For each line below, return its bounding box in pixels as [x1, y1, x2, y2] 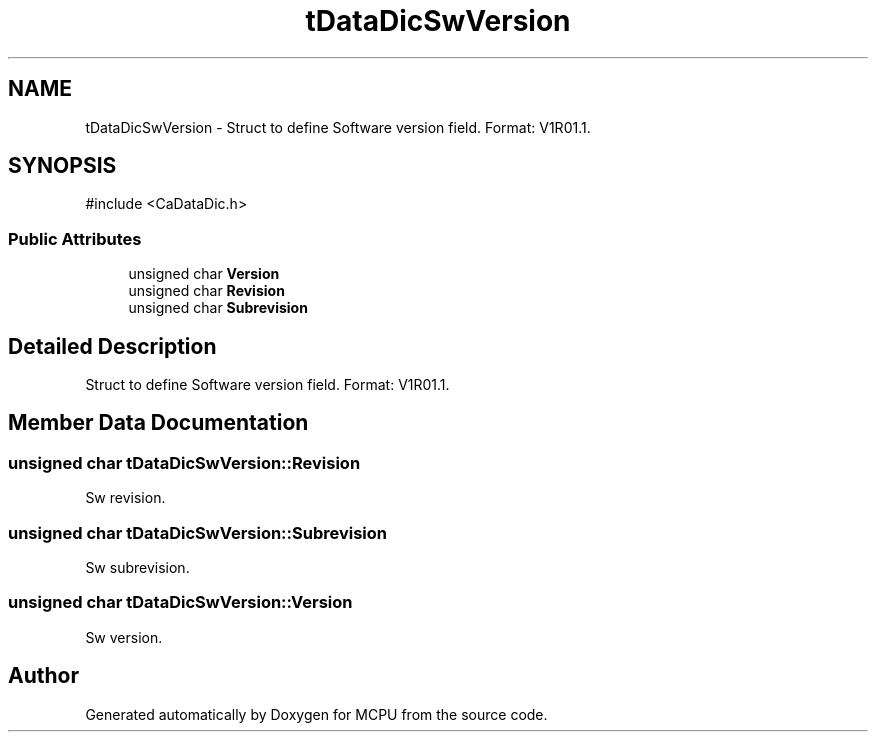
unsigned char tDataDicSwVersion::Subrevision [8, 522, 388, 543]
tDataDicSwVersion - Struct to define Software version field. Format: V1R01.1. [85, 118, 591, 136]
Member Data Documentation [8, 410, 309, 436]
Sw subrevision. [85, 559, 190, 576]
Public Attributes [8, 228, 142, 249]
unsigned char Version [128, 265, 280, 283]
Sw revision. [85, 489, 166, 507]
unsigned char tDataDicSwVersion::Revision [8, 452, 361, 473]
